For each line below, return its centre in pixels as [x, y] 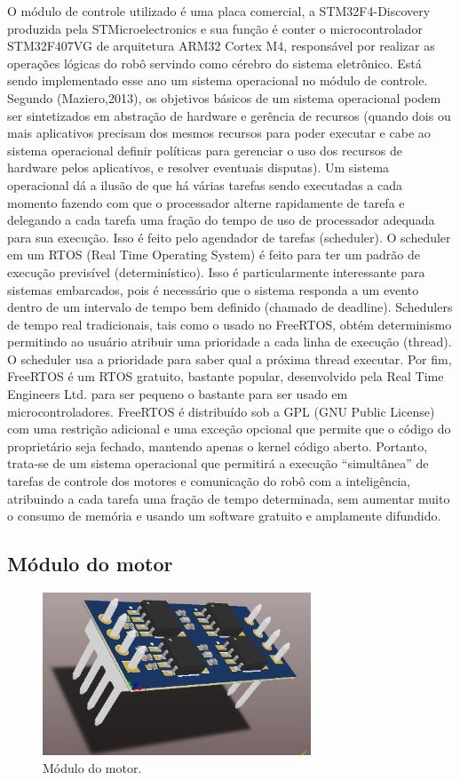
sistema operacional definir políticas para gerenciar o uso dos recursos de [205, 150]
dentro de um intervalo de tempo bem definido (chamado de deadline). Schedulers [230, 307]
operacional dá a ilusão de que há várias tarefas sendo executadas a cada [205, 184]
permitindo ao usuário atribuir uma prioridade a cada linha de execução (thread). [230, 342]
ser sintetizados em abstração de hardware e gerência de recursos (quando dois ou [229, 115]
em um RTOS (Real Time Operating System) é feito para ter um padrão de [214, 255]
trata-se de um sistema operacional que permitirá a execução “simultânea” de [218, 463]
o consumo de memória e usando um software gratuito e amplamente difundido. [224, 516]
